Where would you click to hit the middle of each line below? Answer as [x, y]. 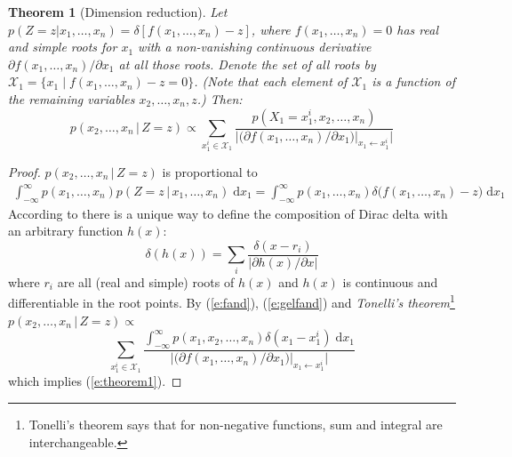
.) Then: [220, 98]
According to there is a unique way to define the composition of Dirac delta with [228, 213]
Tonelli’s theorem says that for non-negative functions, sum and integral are [236, 424]
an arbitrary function [66, 231]
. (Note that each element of [271, 81]
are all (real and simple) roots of [146, 281]
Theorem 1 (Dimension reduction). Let [118, 12]
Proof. [24, 171]
